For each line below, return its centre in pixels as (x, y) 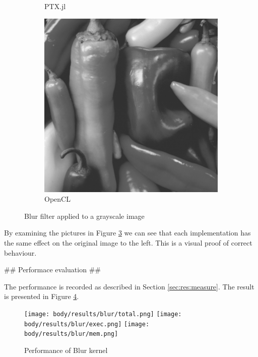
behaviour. (20, 252)
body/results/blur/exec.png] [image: (87, 324)
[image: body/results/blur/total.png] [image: (103, 314)
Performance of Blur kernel (66, 350)
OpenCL (57, 199)
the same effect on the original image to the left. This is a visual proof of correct (128, 242)
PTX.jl (55, 6)
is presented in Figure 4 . (42, 296)
